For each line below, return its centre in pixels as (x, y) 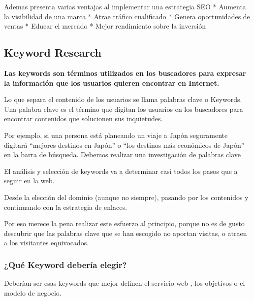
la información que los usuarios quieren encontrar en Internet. (112, 83)
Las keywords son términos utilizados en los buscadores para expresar (125, 73)
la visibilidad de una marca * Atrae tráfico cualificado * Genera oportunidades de (127, 16)
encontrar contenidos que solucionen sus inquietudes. (83, 118)
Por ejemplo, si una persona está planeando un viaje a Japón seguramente (116, 135)
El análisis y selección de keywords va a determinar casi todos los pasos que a (121, 171)
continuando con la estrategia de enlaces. (65, 207)
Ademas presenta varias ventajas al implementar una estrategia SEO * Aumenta (125, 6)
